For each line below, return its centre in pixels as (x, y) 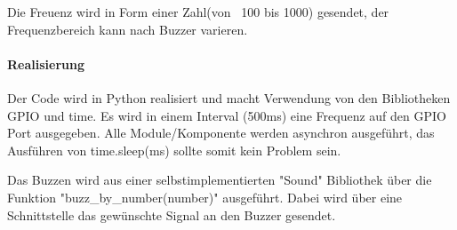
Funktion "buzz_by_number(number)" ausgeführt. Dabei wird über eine (205, 197)
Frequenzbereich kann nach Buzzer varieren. (128, 29)
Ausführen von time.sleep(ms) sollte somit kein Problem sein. (174, 150)
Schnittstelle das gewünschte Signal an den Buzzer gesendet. (172, 214)
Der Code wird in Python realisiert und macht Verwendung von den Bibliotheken (229, 97)
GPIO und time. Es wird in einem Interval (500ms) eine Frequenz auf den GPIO (227, 115)
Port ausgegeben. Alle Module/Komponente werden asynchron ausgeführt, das (221, 133)
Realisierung (46, 63)
